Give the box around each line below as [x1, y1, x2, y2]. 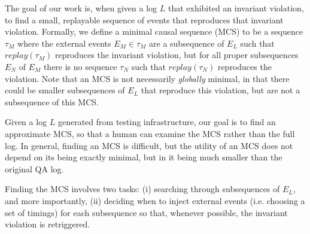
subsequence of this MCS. [5, 95, 99, 108]
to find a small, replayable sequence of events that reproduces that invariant [5, 13, 284, 26]
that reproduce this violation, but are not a [141, 84, 300, 96]
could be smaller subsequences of [5, 84, 125, 96]
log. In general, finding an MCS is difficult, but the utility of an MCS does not [5, 139, 293, 151]
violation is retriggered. [5, 218, 90, 230]
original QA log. [5, 162, 64, 175]
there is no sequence [43, 60, 117, 72]
